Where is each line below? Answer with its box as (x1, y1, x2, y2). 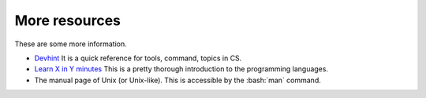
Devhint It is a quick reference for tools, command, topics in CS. (34, 53, 242, 63)
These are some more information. (14, 39, 128, 49)
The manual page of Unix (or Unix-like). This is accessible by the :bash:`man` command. (34, 75, 321, 85)
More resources (14, 12, 121, 29)
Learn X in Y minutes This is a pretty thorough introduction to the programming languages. (34, 64, 329, 74)
